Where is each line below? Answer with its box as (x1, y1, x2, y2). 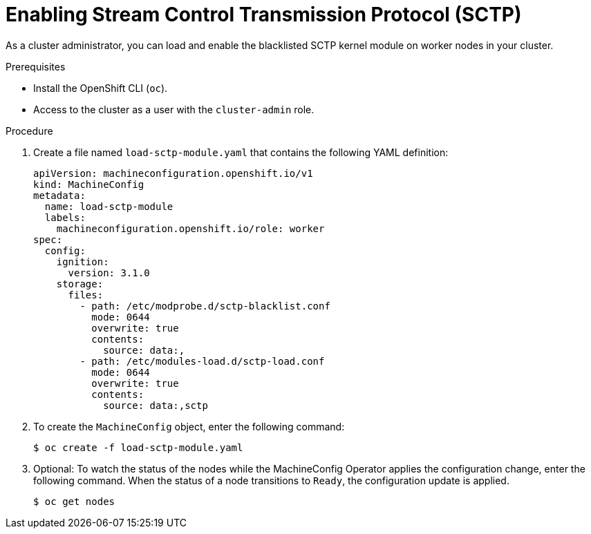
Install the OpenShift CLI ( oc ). (33, 82, 168, 94)
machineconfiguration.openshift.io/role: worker (56, 222, 325, 234)
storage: (56, 278, 104, 289)
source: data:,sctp (103, 399, 208, 411)
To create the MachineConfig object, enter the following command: (33, 420, 345, 432)
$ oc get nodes (33, 495, 115, 507)
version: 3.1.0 (68, 267, 150, 278)
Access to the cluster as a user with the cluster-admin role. (33, 103, 315, 115)
